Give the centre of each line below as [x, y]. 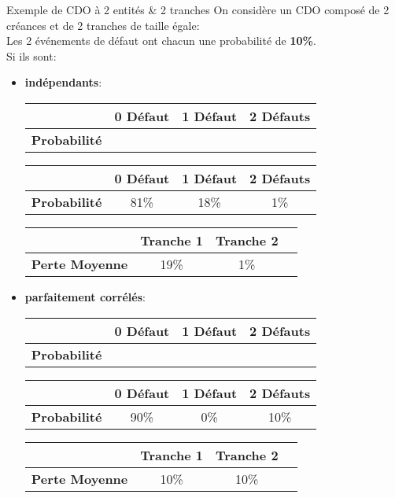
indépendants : [63, 82]
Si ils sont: [31, 55]
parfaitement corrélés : [85, 296]
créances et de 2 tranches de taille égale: [103, 25]
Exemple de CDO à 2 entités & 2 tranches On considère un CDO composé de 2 [198, 9]
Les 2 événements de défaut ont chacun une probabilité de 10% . [161, 41]
